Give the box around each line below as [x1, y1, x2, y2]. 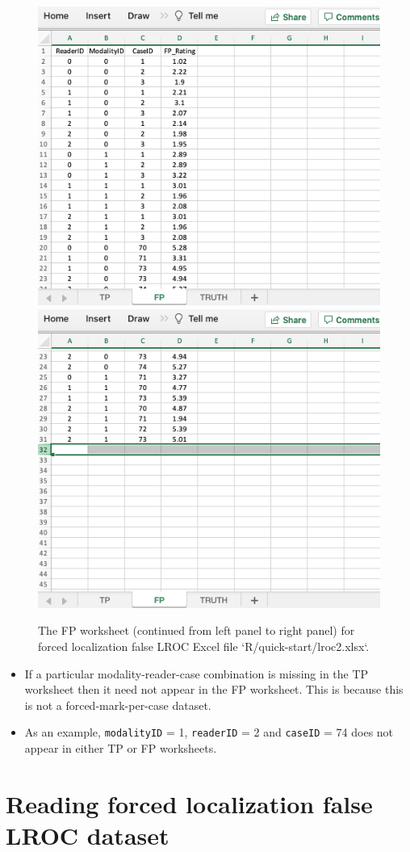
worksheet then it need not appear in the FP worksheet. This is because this [24, 681, 404, 698]
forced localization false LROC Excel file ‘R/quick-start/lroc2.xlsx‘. [38, 638, 370, 655]
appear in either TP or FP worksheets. [24, 740, 217, 757]
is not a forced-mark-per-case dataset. [24, 696, 211, 713]
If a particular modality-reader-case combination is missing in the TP [24, 665, 369, 682]
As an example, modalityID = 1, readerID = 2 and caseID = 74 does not [24, 724, 394, 741]
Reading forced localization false [6, 787, 373, 820]
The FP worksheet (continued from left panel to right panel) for [38, 622, 355, 639]
